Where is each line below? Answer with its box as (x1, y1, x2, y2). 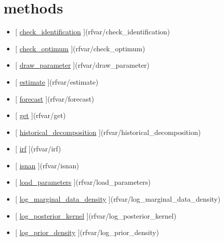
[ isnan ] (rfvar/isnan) (15, 160, 79, 170)
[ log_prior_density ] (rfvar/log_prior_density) (15, 227, 159, 238)
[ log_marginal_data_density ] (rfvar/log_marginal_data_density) (15, 194, 221, 204)
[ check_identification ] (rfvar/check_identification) (15, 26, 170, 37)
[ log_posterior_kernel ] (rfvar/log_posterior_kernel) (15, 210, 177, 221)
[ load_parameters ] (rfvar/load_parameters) (15, 177, 151, 187)
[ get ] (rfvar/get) (15, 110, 66, 120)
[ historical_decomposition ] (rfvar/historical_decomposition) (15, 126, 201, 137)
